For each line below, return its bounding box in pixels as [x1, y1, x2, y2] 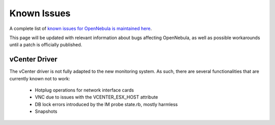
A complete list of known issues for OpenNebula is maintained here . [9, 25, 152, 32]
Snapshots [35, 108, 58, 114]
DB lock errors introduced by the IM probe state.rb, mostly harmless [35, 101, 178, 107]
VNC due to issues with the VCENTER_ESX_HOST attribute [35, 94, 158, 100]
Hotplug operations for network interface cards [35, 87, 134, 93]
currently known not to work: [9, 75, 70, 81]
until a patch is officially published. [9, 42, 82, 48]
